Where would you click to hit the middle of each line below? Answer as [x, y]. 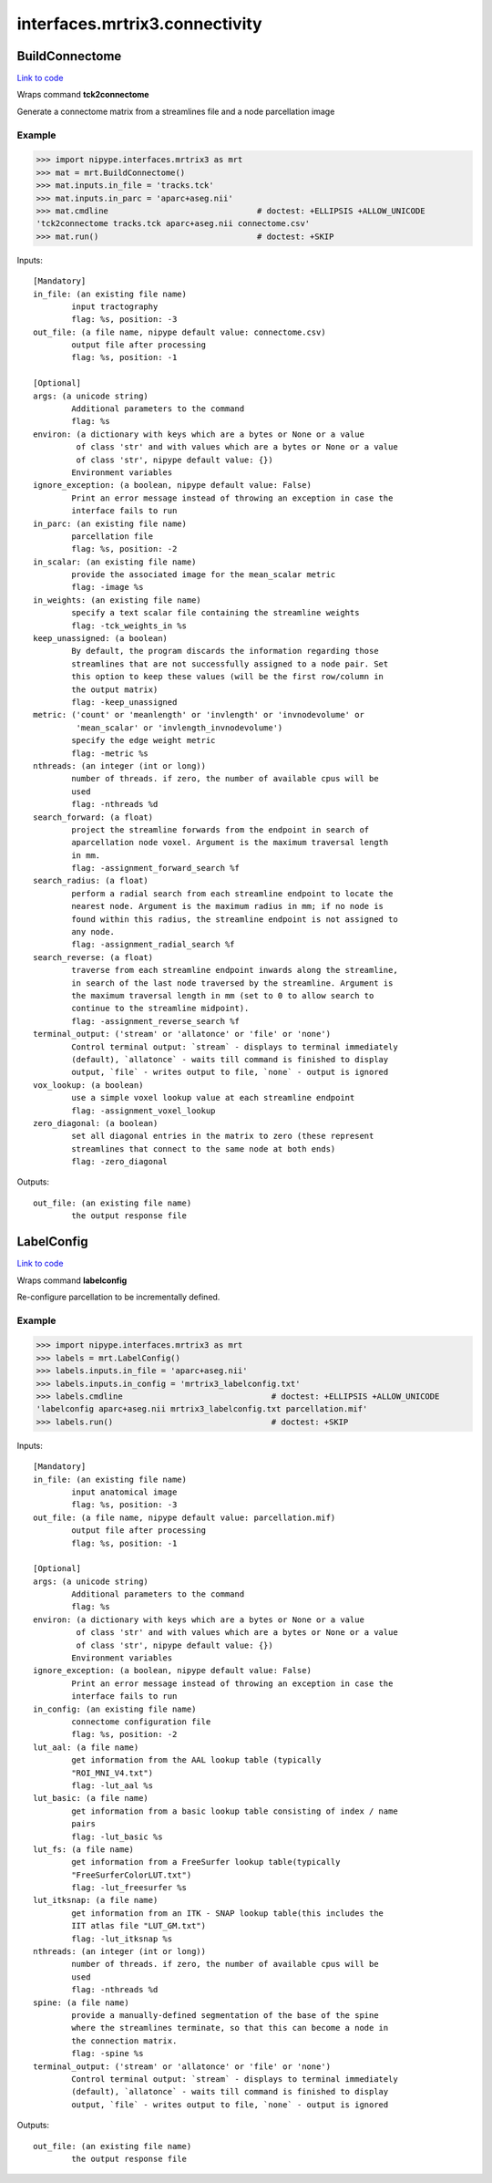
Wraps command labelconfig [72, 1280]
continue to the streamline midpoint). [160, 1009]
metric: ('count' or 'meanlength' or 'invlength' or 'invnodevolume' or [199, 715]
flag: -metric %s [110, 753]
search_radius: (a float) [91, 881]
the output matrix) [115, 689]
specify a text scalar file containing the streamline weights [215, 613]
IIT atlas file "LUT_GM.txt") [139, 1926]
